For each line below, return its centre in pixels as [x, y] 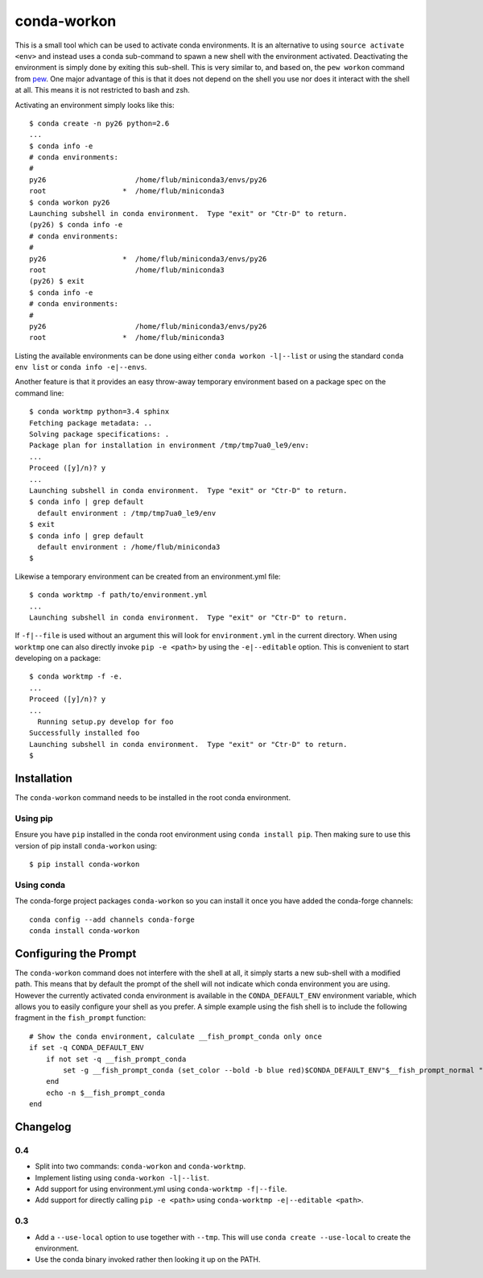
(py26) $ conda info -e [76, 225]
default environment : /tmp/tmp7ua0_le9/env [127, 513]
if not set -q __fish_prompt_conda [116, 1059]
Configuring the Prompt [76, 954]
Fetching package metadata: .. [91, 423]
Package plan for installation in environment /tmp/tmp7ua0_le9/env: [169, 446]
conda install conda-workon [85, 930]
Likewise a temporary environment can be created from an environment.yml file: [148, 576]
